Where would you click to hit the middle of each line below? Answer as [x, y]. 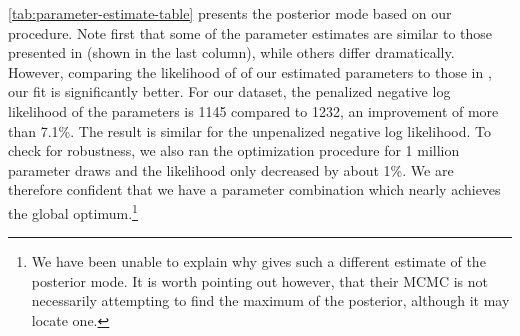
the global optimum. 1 [73, 211]
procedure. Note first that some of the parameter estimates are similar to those [250, 32]
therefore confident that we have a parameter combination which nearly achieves [254, 189]
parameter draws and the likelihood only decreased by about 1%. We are [231, 169]
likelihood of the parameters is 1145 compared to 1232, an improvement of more [253, 110]
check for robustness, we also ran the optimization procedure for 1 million [234, 150]
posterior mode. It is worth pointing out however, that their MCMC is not [260, 280]
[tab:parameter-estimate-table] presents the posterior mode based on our [230, 13]
